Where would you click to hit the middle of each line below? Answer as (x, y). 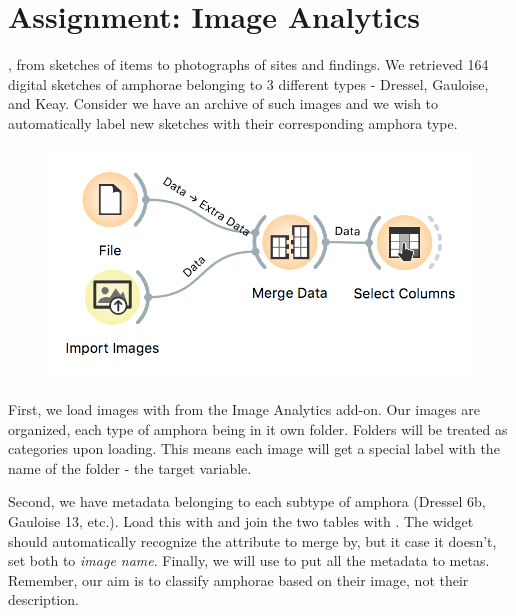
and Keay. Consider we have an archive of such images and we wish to (223, 103)
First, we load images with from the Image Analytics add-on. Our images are (244, 408)
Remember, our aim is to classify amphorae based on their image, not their (238, 579)
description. (43, 599)
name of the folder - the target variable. (130, 467)
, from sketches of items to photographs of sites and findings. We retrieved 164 (248, 64)
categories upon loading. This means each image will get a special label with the (254, 448)
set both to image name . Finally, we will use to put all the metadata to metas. (249, 560)
